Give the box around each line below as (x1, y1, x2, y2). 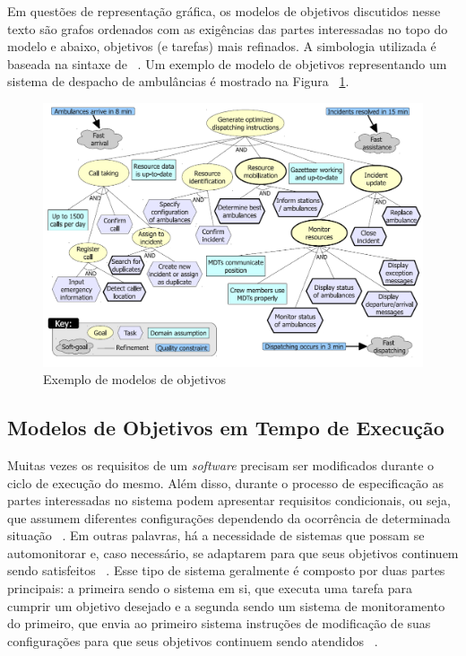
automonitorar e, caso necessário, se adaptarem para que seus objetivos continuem (7, 543, 459, 562)
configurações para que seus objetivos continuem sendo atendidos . (7, 631, 378, 650)
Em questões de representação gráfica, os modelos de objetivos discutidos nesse (7, 2, 441, 20)
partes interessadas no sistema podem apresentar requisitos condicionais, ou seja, (7, 491, 451, 510)
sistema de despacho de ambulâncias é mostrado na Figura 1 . (7, 72, 349, 91)
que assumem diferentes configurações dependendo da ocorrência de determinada (7, 508, 451, 527)
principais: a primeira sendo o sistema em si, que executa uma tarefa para (7, 579, 413, 598)
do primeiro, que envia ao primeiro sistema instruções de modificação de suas (7, 614, 431, 633)
